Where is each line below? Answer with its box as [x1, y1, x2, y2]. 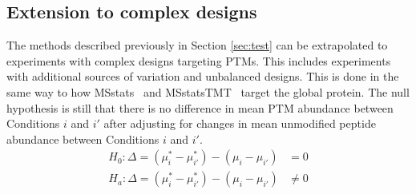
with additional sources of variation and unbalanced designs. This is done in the [6, 68, 399, 85]
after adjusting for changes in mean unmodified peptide [103, 115, 376, 132]
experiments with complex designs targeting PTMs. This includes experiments [6, 52, 391, 69]
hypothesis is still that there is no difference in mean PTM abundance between [6, 99, 394, 116]
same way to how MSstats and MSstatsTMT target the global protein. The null [6, 83, 410, 100]
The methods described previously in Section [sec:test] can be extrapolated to [6, 37, 388, 53]
